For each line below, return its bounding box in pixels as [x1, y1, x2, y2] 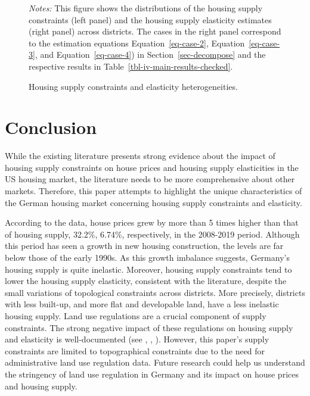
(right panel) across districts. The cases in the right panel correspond [29, 25, 281, 38]
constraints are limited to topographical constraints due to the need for [5, 344, 265, 357]
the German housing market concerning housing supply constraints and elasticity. [5, 196, 302, 208]
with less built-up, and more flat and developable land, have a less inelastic [5, 298, 279, 310]
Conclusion [5, 115, 97, 139]
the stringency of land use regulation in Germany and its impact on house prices [5, 367, 299, 380]
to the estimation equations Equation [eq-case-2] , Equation [29, 36, 245, 49]
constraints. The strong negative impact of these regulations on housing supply [5, 321, 293, 333]
